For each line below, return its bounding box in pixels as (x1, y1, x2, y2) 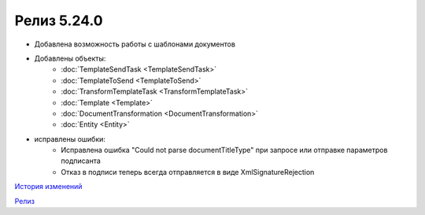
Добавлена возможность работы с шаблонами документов (34, 39, 236, 49)
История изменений (14, 182, 83, 191)
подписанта (61, 156, 102, 165)
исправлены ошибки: (34, 134, 106, 143)
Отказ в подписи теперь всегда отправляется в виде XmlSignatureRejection (61, 167, 315, 176)
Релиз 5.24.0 (14, 12, 103, 29)
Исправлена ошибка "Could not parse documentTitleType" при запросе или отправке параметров (61, 146, 388, 155)
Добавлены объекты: (34, 54, 106, 63)
